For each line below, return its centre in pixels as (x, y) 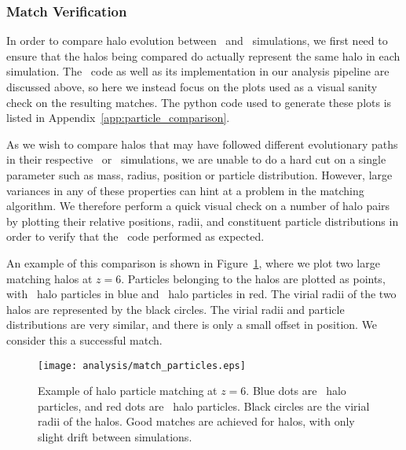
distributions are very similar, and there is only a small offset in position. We (192, 325)
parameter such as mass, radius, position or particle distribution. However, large (199, 174)
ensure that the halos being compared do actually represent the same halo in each (203, 55)
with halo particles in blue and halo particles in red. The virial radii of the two (201, 294)
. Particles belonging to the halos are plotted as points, (253, 278)
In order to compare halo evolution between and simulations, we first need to (197, 41)
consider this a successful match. (84, 339)
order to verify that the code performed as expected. (135, 236)
